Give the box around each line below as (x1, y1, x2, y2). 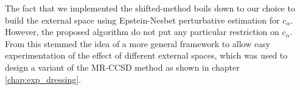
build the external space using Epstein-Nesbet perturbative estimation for (5, 13, 280, 26)
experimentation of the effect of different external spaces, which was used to (5, 49, 288, 62)
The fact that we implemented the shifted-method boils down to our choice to (5, 2, 295, 14)
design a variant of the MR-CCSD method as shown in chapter (5, 60, 240, 73)
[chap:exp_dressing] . (5, 72, 82, 85)
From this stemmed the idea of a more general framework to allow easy (5, 37, 271, 50)
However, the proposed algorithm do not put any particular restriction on (5, 25, 279, 38)
